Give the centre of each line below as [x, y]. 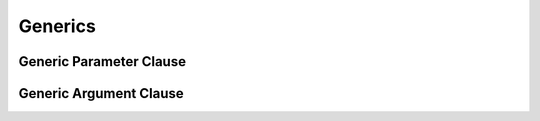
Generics [57, 26]
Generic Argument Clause [101, 93]
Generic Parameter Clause [102, 61]
